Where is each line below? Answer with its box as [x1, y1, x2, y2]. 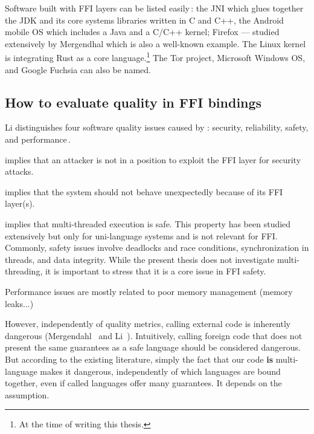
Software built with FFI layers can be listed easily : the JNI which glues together [5, 2, 304, 14]
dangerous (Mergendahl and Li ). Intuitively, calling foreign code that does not [5, 329, 303, 342]
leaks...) [5, 297, 34, 309]
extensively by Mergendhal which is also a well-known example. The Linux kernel [5, 37, 306, 50]
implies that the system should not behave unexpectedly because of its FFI [5, 185, 283, 198]
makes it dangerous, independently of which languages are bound [40, 364, 281, 377]
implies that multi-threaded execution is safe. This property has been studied [5, 217, 291, 230]
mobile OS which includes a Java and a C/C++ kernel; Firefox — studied [5, 25, 280, 38]
